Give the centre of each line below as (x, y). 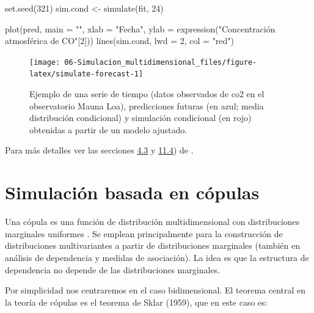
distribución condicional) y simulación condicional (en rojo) (141, 118)
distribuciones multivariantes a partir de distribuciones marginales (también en (152, 245)
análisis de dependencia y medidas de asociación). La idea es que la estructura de (157, 257)
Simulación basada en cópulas (132, 192)
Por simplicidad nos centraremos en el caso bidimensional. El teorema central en (155, 290)
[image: (45, 62)
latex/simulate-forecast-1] (86, 74)
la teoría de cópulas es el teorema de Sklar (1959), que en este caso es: (136, 302)
